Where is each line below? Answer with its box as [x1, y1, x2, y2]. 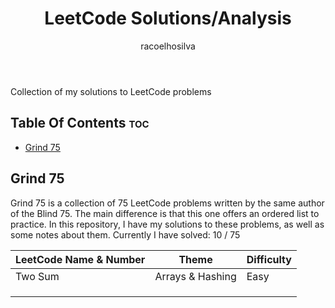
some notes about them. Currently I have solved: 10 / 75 [10, 228, 241, 241]
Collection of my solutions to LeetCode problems [10, 85, 212, 97]
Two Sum [15, 269, 60, 283]
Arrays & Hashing [154, 269, 237, 283]
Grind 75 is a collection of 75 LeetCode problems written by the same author [10, 197, 325, 209]
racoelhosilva [140, 40, 196, 52]
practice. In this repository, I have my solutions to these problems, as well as [10, 218, 325, 230]
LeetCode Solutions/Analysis [44, 7, 292, 30]
